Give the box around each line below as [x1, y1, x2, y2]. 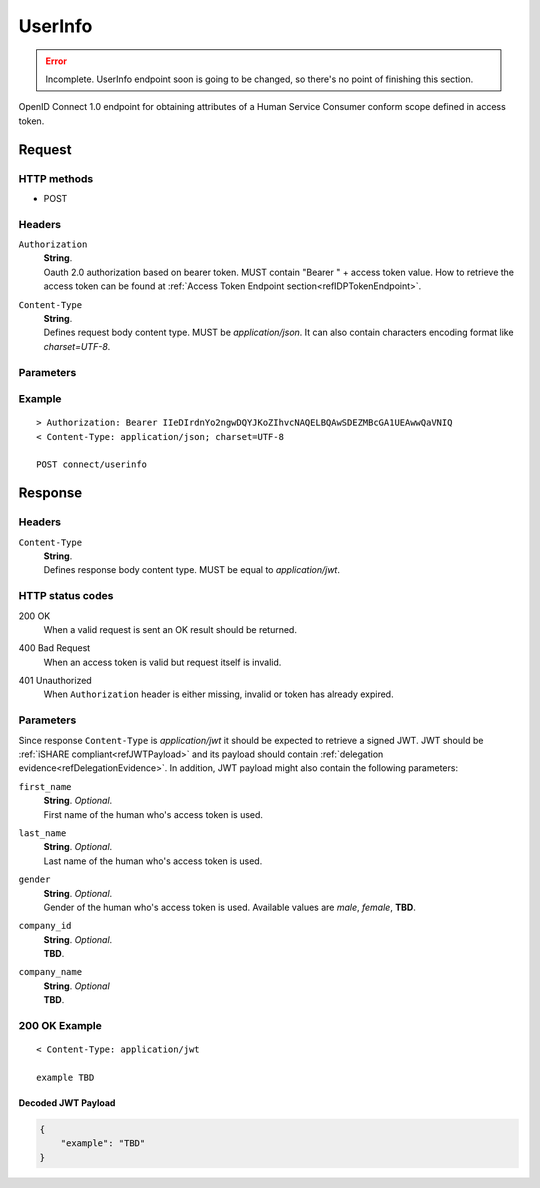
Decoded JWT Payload [18, 1096, 116, 1109]
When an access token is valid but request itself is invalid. [43, 656, 282, 668]
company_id [18, 920, 72, 932]
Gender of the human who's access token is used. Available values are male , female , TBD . [43, 901, 417, 913]
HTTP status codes [18, 589, 114, 603]
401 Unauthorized [18, 675, 92, 687]
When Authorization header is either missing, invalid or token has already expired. [43, 688, 394, 700]
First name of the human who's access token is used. [43, 808, 264, 820]
